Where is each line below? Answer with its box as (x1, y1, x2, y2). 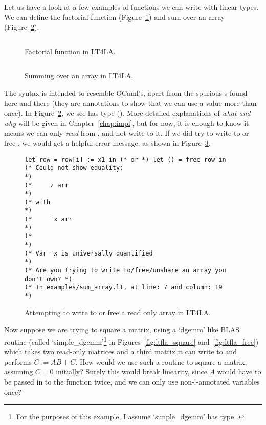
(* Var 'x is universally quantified (25, 249, 153, 257)
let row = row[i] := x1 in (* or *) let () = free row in (25, 156, 226, 163)
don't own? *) (25, 275, 73, 283)
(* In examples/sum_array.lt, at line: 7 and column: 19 (25, 284, 223, 291)
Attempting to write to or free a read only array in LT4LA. (25, 307, 211, 317)
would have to (217, 366, 261, 377)
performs (4, 356, 32, 367)
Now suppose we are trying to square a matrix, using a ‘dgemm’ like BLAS (4, 324, 240, 335)
